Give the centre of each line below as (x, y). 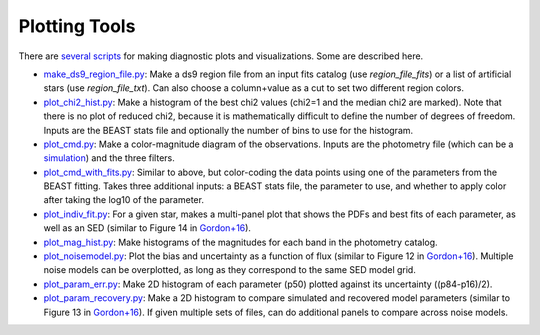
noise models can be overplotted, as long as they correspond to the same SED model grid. (230, 270)
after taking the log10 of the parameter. (124, 200)
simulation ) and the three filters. (109, 158)
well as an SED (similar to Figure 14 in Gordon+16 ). (147, 228)
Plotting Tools (77, 26)
